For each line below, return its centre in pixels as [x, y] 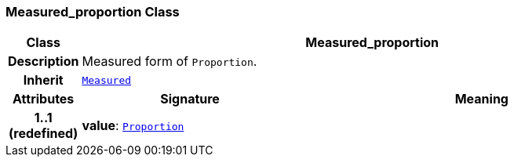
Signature [190, 99]
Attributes [44, 99]
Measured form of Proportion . [170, 62]
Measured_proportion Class [93, 12]
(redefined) [44, 134]
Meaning [481, 99]
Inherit [43, 80]
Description [44, 62]
